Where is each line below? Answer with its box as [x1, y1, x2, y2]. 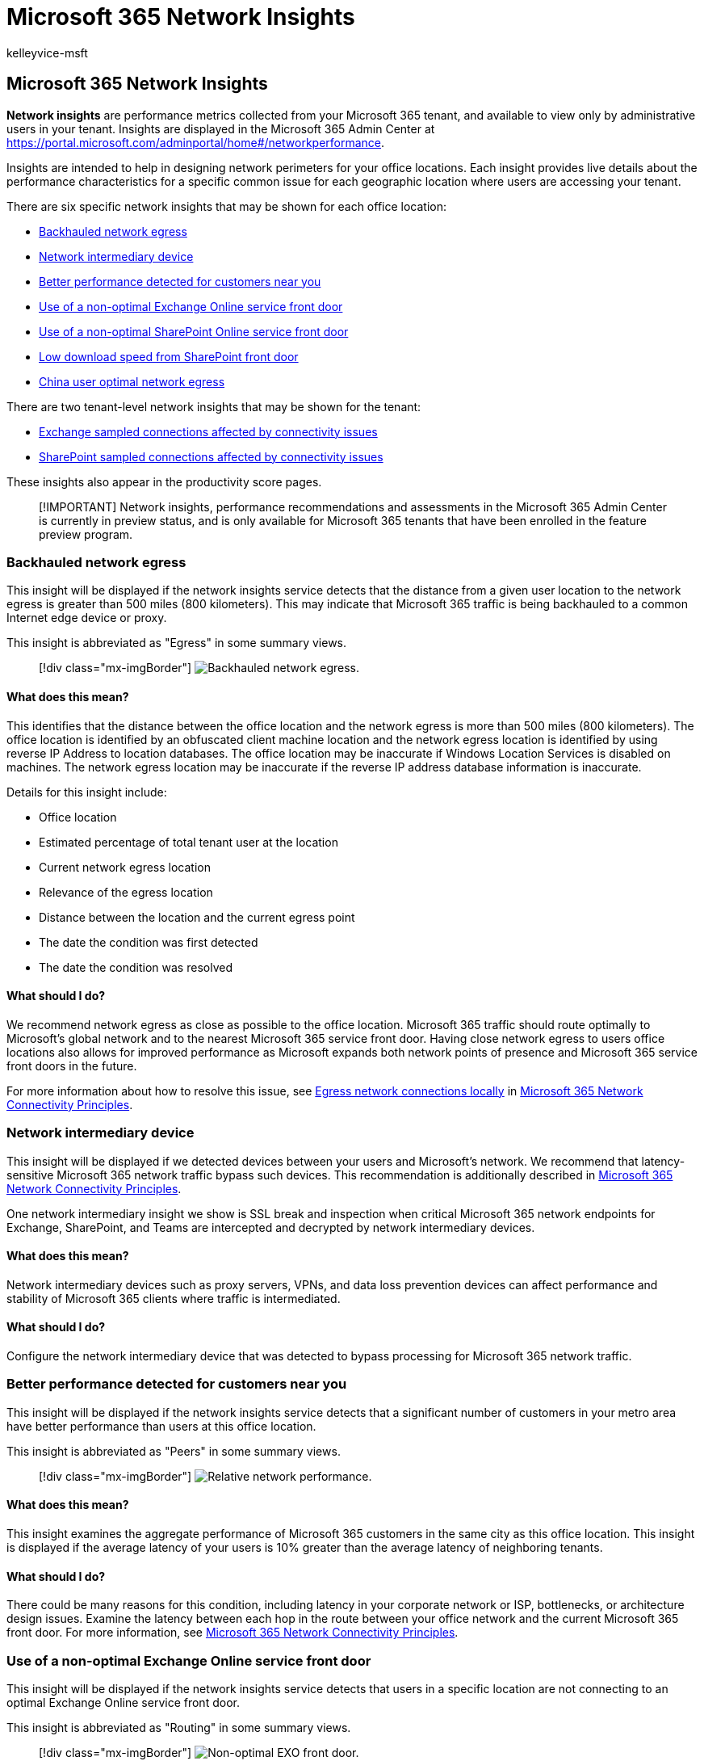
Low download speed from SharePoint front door [39, 349, 299, 364]
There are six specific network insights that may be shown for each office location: [6, 199, 447, 213]
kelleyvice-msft [6, 45, 88, 60]
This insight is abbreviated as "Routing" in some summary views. [6, 1720, 351, 1734]
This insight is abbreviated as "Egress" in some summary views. [6, 636, 347, 650]
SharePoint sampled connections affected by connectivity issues [39, 449, 383, 464]
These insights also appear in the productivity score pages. [6, 474, 322, 489]
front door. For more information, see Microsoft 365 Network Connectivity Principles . [6, 1625, 459, 1640]
